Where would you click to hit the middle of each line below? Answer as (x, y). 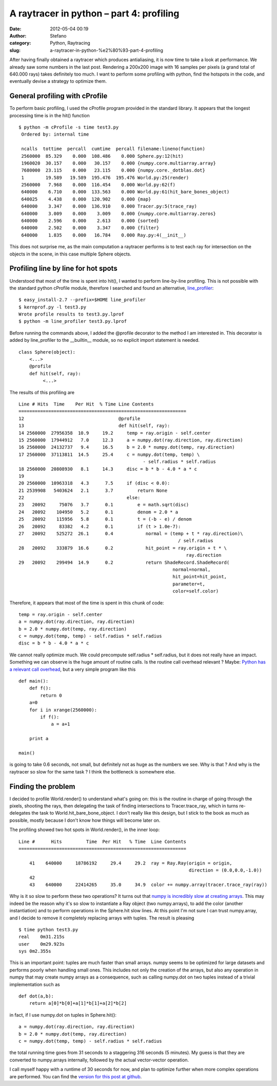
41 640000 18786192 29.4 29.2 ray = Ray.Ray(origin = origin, (131, 863)
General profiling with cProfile (58, 96)
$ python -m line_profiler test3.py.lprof (73, 321)
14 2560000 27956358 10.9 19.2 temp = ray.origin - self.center (115, 433)
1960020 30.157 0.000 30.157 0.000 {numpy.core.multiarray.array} (119, 163)
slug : (15, 50)
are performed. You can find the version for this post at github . (76, 1076)
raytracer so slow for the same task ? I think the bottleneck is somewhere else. (93, 771)
